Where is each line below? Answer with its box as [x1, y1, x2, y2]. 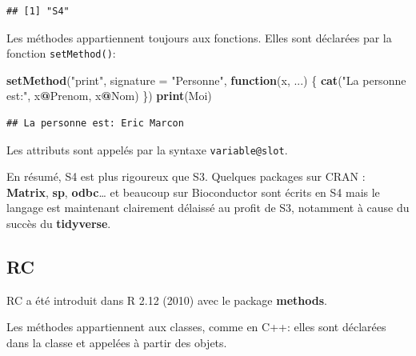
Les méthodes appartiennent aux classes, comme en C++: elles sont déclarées [6, 318, 386, 335]
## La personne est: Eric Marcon [6, 118, 184, 130]
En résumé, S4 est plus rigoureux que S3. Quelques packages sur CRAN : [6, 168, 366, 185]
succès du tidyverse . [6, 215, 111, 232]
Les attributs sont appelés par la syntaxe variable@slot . [6, 141, 288, 158]
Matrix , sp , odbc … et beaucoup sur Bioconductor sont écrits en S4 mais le [6, 183, 380, 200]
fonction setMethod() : [6, 45, 116, 62]
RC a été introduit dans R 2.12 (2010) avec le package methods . [6, 291, 327, 308]
